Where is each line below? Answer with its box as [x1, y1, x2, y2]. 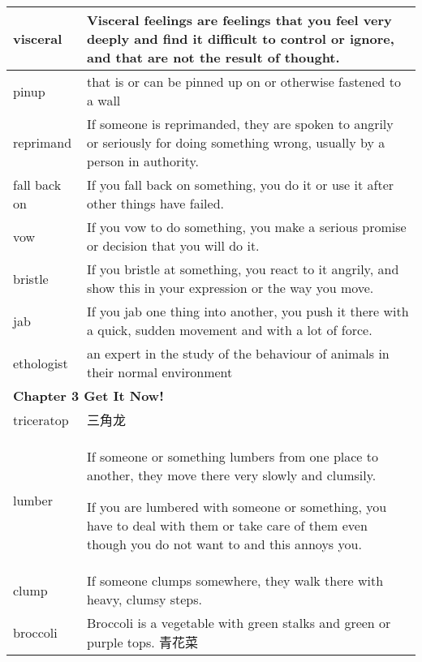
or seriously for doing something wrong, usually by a [86, 133, 385, 152]
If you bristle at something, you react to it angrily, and [86, 260, 399, 278]
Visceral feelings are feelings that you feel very [86, 11, 392, 29]
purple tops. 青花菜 [86, 633, 199, 651]
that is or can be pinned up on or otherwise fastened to [86, 72, 402, 91]
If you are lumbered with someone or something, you [86, 497, 387, 516]
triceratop [13, 410, 69, 429]
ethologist [13, 353, 68, 372]
